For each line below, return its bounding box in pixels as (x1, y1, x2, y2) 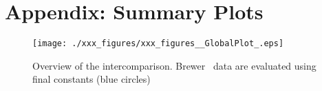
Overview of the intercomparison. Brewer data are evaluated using (32, 58, 316, 72)
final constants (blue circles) (32, 72, 151, 86)
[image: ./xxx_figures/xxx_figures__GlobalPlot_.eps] (32, 39, 284, 49)
